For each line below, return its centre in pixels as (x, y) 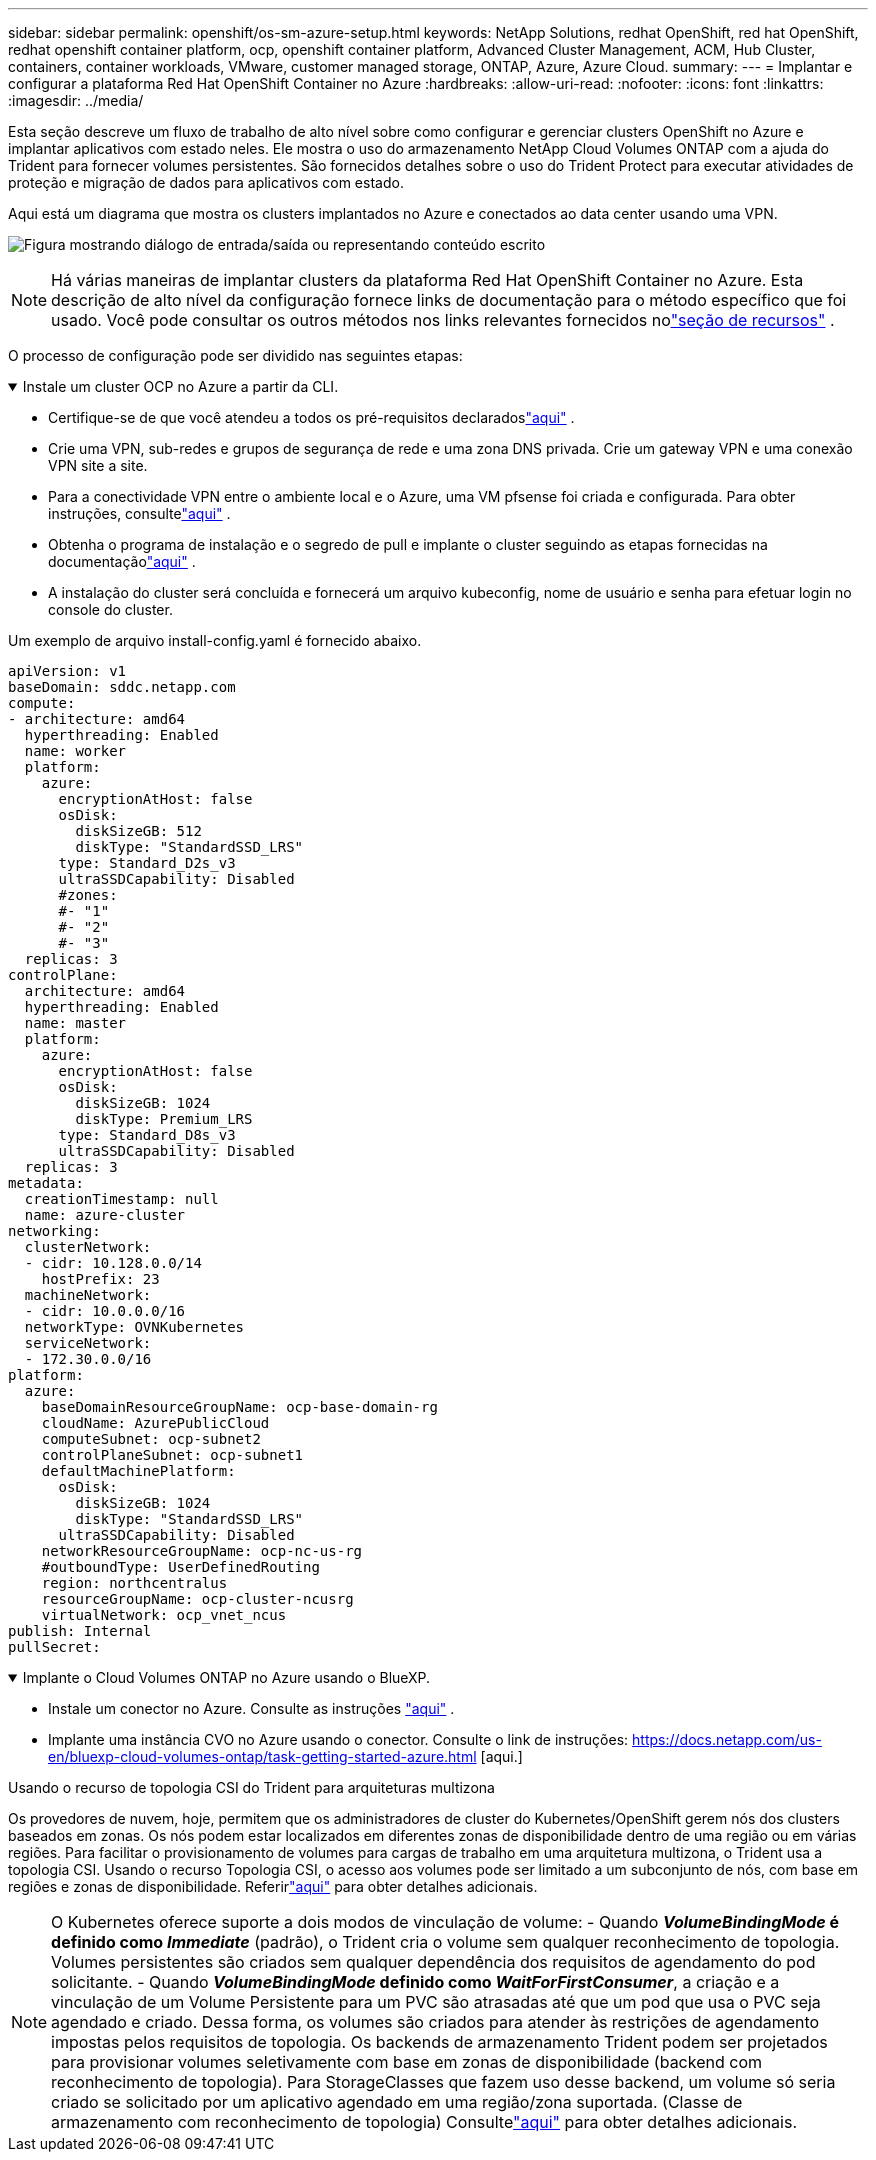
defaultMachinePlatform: (138, 1471)
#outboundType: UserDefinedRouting (180, 1567)
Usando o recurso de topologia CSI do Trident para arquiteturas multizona (251, 1787)
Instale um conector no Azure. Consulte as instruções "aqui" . (251, 1708)
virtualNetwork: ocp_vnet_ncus (164, 1615)
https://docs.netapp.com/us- (727, 1739)
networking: (54, 1231)
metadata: (46, 1183)
